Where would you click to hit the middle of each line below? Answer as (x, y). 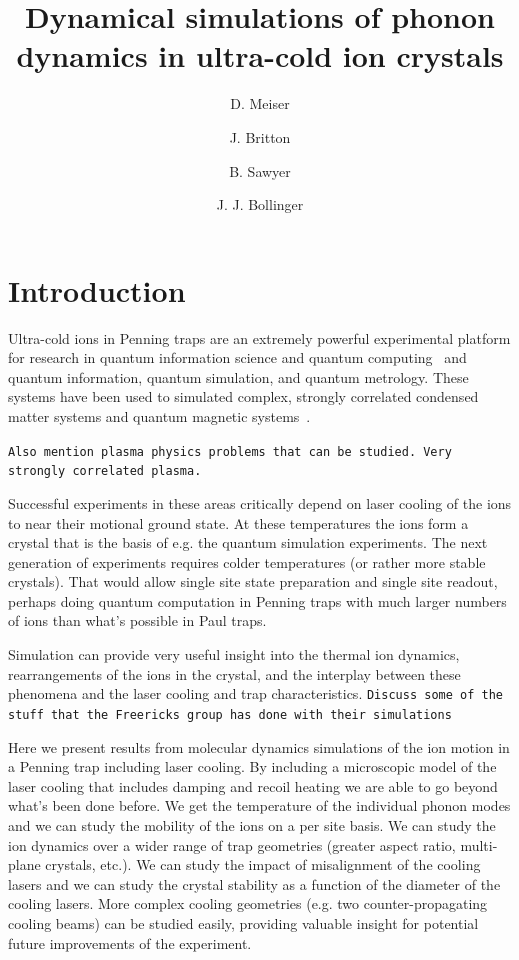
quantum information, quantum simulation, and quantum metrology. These (238, 376)
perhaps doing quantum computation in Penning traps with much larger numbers (257, 600)
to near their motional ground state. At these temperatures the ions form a (238, 522)
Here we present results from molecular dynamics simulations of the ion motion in (259, 746)
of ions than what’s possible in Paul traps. (137, 620)
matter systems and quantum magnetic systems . (159, 416)
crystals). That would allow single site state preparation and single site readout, (253, 581)
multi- (479, 844)
